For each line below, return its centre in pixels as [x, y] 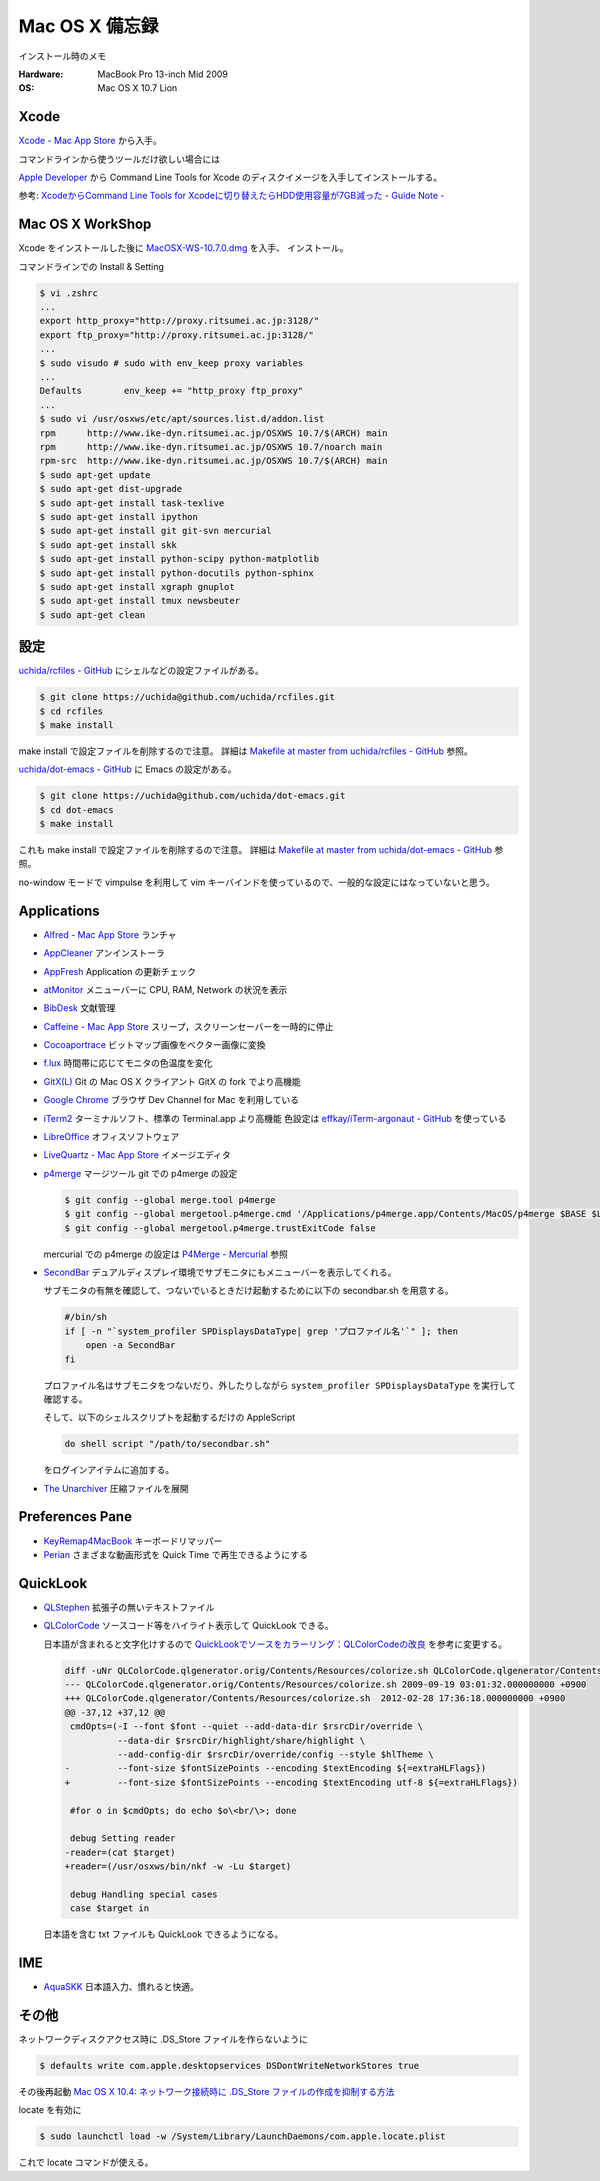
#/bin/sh [86, 1317]
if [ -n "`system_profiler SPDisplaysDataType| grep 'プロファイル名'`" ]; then [261, 1331]
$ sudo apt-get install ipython [119, 516]
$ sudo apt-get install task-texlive [132, 503]
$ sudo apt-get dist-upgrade [111, 489]
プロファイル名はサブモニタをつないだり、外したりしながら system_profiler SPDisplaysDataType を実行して [280, 1385]
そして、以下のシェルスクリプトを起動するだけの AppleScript [169, 1417]
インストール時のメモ [62, 56]
